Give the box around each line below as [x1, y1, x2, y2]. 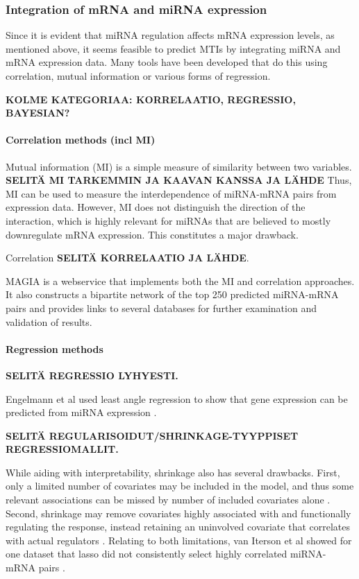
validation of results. [6, 314, 92, 329]
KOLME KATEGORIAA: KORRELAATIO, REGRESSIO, [6, 92, 296, 106]
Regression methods [6, 341, 103, 356]
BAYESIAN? [6, 105, 70, 120]
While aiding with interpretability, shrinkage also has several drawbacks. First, [6, 465, 340, 479]
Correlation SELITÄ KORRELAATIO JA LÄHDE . [6, 250, 249, 265]
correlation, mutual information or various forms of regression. [6, 69, 271, 83]
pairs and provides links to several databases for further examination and [6, 300, 317, 315]
